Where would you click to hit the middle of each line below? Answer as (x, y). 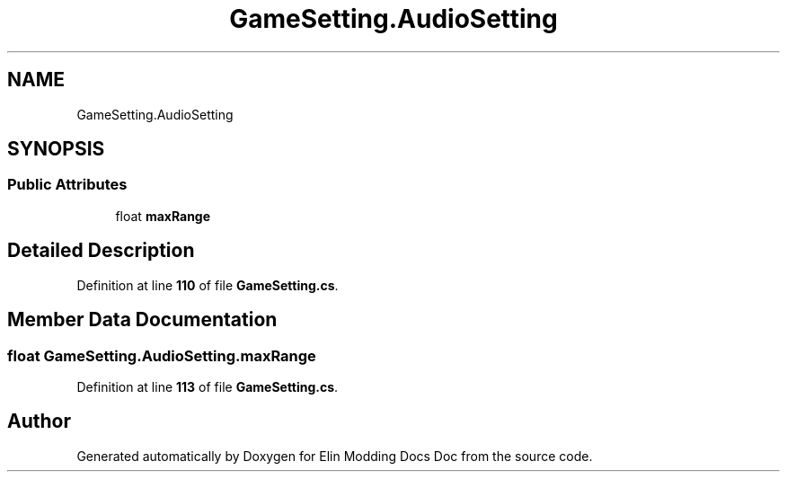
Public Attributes (67, 185)
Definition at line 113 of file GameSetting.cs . (208, 386)
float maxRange (163, 216)
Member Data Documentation (142, 320)
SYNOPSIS (56, 149)
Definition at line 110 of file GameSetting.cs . (208, 285)
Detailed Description (101, 251)
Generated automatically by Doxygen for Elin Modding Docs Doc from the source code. (335, 456)
